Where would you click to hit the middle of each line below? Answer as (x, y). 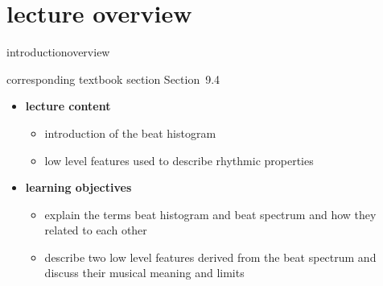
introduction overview (58, 52)
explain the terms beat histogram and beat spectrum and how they (210, 214)
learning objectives (78, 187)
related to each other (96, 230)
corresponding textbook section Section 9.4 (113, 79)
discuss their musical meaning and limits (144, 273)
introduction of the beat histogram (130, 133)
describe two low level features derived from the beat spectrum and (210, 257)
